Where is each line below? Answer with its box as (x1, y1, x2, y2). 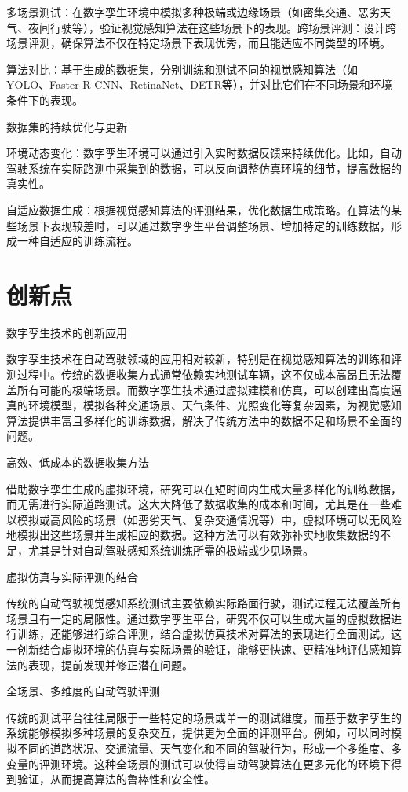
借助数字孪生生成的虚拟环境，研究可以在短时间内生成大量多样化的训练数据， (6, 480, 402, 497)
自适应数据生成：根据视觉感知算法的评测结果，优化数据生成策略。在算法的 (6, 201, 391, 218)
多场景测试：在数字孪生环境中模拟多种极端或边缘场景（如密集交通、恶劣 (6, 4, 380, 20)
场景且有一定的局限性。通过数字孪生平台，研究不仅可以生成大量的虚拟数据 (6, 610, 391, 626)
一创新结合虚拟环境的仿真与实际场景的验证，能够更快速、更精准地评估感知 (6, 640, 391, 657)
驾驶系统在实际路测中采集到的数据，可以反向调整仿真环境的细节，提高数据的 (6, 159, 402, 176)
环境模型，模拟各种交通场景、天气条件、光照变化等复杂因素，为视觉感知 (27, 397, 402, 413)
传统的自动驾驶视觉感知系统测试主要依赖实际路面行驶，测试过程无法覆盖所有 (6, 595, 402, 611)
